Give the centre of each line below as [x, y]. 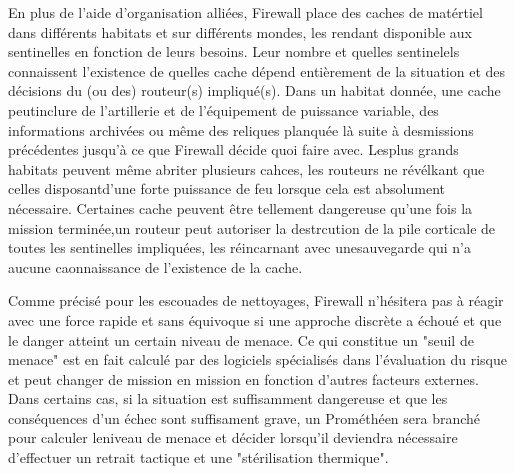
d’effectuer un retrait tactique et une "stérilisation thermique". [198, 457]
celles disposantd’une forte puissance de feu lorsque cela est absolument [226, 188]
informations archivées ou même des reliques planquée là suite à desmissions [241, 129]
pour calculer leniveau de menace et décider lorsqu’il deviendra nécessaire [233, 437]
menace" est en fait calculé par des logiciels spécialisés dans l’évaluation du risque [257, 359]
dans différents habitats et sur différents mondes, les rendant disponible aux [240, 31]
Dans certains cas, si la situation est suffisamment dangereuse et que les [228, 398]
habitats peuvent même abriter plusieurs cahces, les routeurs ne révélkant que [246, 168]
